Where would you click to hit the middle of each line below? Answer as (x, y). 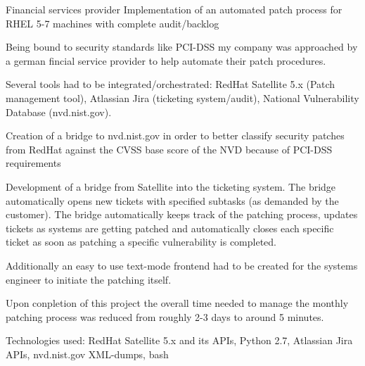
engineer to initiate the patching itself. (89, 279)
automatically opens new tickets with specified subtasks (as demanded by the (172, 200)
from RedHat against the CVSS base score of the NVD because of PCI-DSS (169, 149)
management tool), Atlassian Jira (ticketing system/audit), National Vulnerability (182, 97)
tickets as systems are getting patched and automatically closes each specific (170, 228)
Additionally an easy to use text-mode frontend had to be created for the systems (182, 265)
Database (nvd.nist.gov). (59, 112)
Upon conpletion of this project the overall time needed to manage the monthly (177, 303)
